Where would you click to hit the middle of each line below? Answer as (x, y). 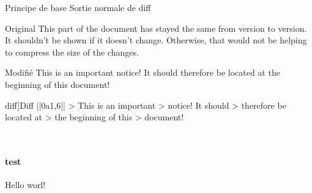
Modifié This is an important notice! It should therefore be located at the (143, 72)
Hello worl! (25, 185)
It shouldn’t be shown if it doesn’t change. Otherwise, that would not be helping (156, 40)
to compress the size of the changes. (72, 52)
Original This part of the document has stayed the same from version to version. (156, 28)
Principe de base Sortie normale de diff (78, 7)
